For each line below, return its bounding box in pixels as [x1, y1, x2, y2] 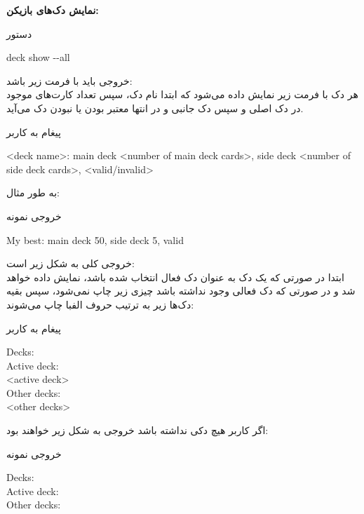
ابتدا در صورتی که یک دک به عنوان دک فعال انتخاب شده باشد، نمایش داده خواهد [6, 269, 344, 284]
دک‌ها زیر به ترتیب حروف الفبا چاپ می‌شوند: [6, 297, 194, 311]
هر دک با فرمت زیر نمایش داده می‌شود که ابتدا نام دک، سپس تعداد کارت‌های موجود [6, 87, 358, 102]
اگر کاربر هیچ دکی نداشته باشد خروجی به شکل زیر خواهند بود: [6, 423, 269, 438]
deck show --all [6, 50, 70, 65]
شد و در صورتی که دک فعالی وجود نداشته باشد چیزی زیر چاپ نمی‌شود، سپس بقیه [6, 283, 356, 298]
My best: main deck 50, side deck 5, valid [6, 232, 184, 247]
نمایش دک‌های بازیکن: [6, 3, 99, 17]
